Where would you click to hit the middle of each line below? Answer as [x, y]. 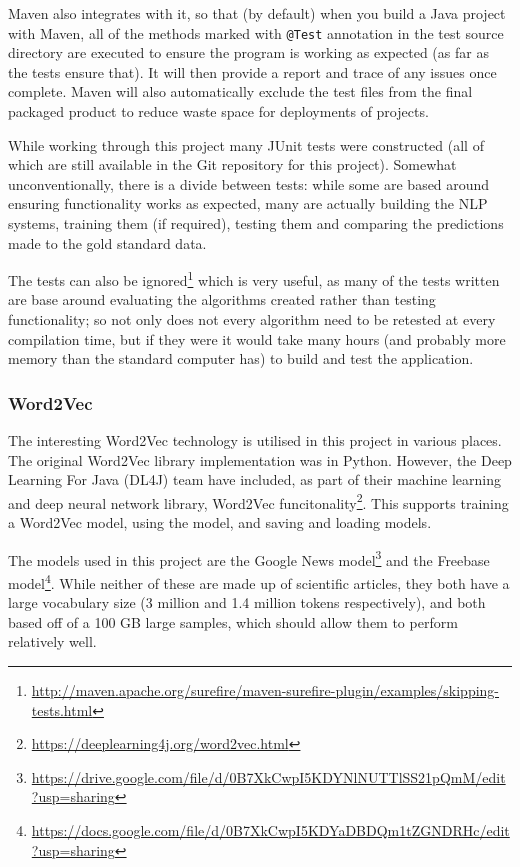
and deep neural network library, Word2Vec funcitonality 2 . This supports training [258, 501]
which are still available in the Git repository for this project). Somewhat [232, 164]
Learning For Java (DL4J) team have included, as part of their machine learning [255, 479]
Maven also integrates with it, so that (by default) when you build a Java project [257, 13]
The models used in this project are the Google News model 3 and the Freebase [249, 558]
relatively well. [52, 641]
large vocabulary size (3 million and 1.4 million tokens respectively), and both [247, 602]
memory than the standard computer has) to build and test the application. [241, 358]
